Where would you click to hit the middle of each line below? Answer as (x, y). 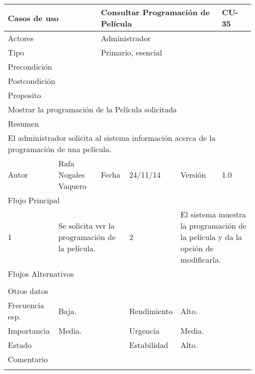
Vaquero (72, 186)
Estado (20, 345)
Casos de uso (33, 18)
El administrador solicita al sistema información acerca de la (112, 138)
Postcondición (32, 81)
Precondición (30, 67)
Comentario (28, 359)
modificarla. (201, 259)
